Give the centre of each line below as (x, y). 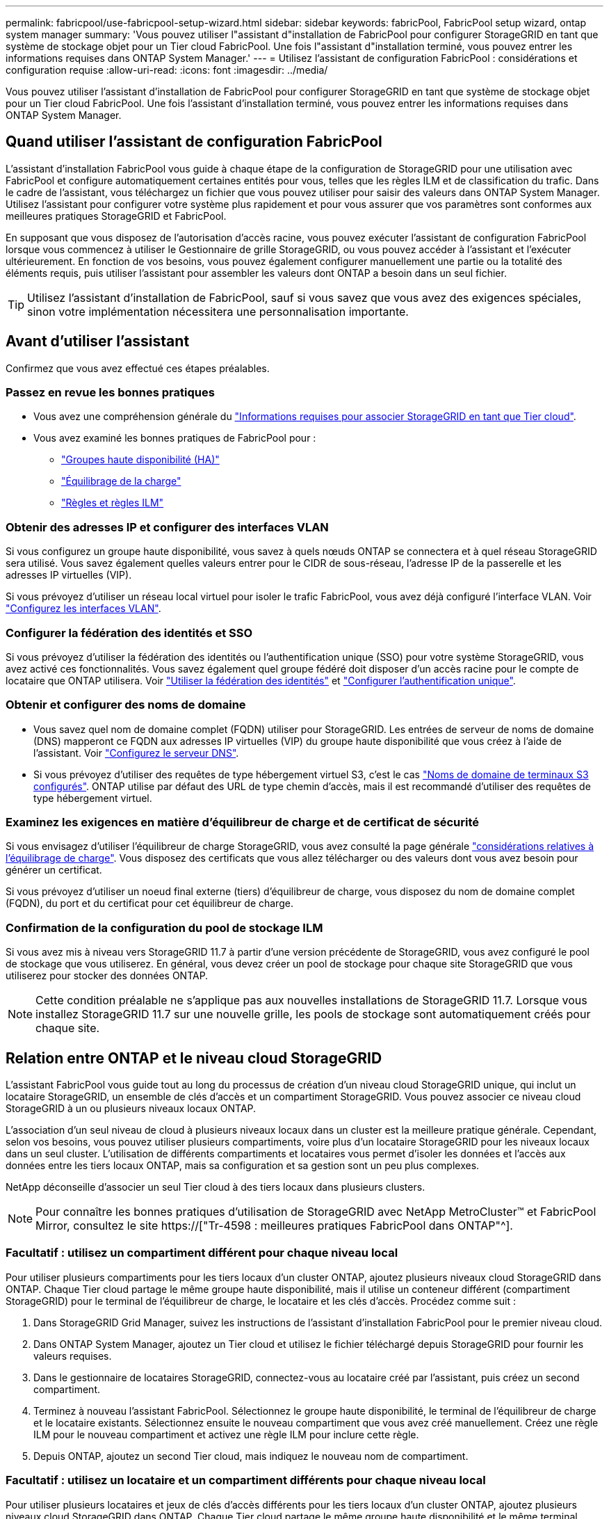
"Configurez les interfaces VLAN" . (83, 609)
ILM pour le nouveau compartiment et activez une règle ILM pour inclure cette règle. (226, 1434)
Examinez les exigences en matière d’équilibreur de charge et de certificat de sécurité (242, 822)
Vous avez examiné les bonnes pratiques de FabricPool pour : (175, 438)
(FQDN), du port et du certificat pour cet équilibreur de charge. (149, 903)
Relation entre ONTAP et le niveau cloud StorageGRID (194, 1058)
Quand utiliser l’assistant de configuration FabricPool (194, 142)
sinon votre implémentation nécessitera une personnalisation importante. (218, 311)
